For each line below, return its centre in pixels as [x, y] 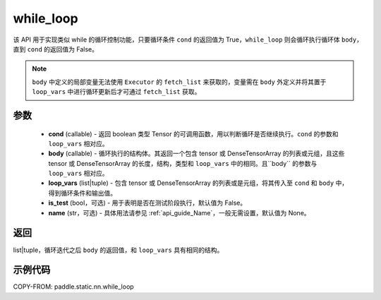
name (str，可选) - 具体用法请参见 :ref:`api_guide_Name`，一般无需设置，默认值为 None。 [179, 212]
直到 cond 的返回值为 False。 [56, 49]
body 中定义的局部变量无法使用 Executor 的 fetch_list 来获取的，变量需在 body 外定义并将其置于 [179, 82]
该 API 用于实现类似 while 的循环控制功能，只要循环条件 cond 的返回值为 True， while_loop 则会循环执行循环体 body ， [188, 40]
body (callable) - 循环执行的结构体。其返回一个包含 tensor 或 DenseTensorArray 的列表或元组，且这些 [196, 154]
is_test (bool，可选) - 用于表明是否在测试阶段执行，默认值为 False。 [147, 203]
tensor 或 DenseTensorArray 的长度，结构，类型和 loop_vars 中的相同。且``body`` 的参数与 [183, 163]
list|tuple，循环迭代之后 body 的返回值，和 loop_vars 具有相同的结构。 [118, 250]
